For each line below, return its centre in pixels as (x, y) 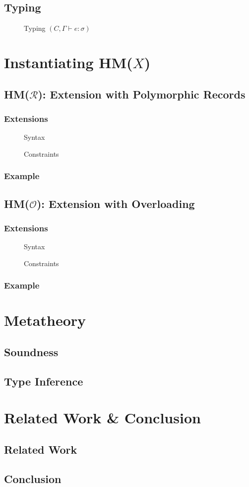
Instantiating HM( (68, 62)
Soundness (31, 352)
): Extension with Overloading (116, 203)
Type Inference (44, 381)
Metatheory (45, 320)
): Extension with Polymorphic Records (142, 94)
